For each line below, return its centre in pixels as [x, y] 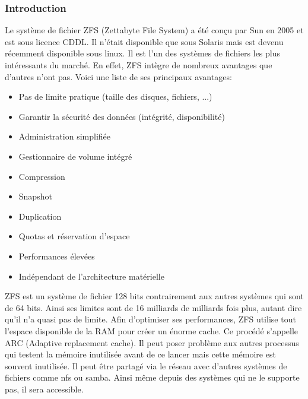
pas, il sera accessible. [44, 389]
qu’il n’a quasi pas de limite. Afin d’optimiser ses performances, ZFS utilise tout [150, 319]
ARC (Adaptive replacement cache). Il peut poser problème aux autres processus [152, 342]
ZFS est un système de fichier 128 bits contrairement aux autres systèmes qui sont [154, 296]
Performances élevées [57, 256]
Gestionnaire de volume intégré [75, 156]
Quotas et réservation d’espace [74, 236]
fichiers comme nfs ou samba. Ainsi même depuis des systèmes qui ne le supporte [152, 377]
